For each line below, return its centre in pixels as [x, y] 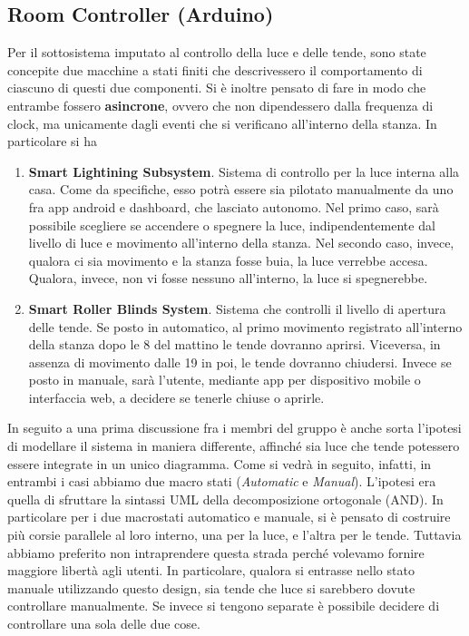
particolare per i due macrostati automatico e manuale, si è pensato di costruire [229, 517]
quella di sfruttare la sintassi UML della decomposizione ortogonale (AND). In [225, 499]
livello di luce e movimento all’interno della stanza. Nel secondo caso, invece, [241, 243]
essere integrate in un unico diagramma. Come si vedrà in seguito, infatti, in [220, 463]
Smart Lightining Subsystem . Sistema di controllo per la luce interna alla [244, 171]
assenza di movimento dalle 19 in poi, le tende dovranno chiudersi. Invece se [240, 362]
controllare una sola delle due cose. [104, 624]
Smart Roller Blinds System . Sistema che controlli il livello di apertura [237, 308]
